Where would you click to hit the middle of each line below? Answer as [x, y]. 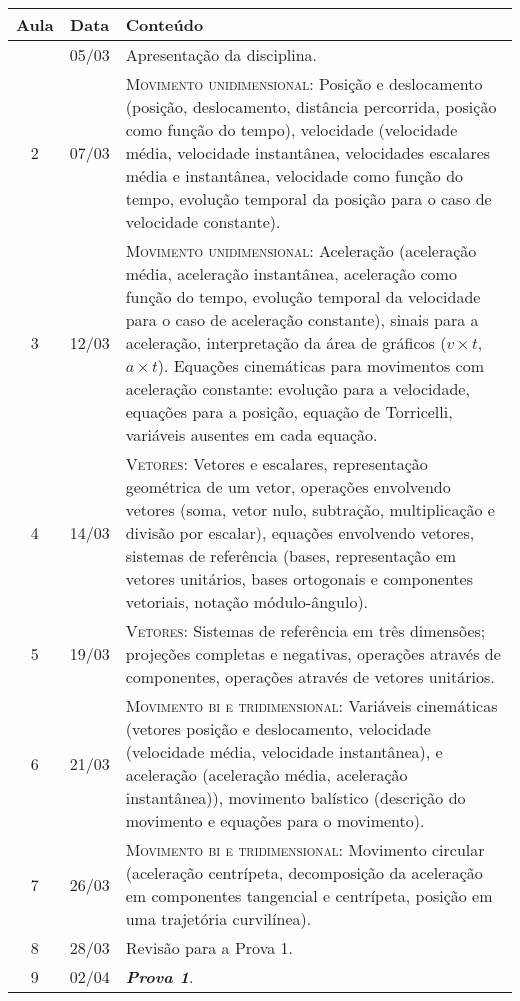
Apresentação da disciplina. [221, 54]
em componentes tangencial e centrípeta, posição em [309, 895]
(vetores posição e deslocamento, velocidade [278, 728]
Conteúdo [164, 24]
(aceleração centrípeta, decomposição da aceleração [304, 872]
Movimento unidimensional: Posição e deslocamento [304, 83]
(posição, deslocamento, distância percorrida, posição [311, 106]
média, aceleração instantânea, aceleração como [291, 273]
